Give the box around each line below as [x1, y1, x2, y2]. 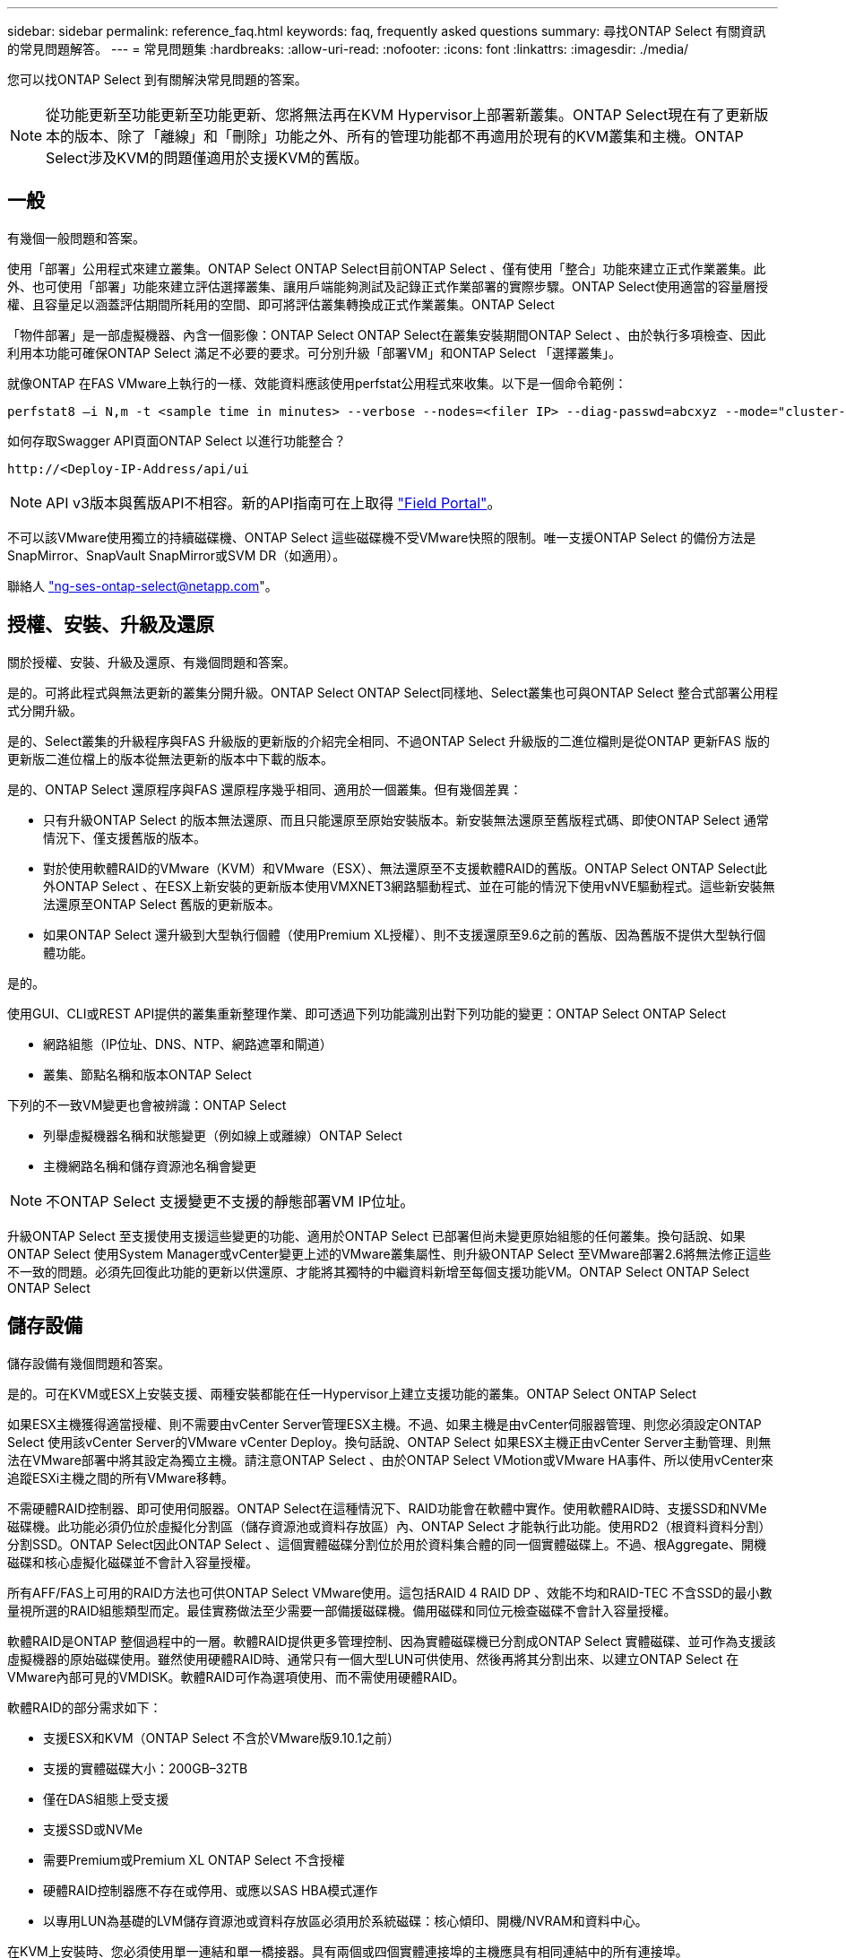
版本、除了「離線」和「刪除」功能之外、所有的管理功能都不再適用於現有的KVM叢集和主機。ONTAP [74, 127, 744, 145]
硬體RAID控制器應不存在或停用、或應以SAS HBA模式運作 [43, 1882, 378, 1898]
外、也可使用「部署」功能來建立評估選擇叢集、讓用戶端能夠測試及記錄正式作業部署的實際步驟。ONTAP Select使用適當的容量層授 [7, 278, 768, 294]
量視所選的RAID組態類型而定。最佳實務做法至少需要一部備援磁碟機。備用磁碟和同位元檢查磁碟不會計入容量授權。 [7, 1602, 677, 1618]
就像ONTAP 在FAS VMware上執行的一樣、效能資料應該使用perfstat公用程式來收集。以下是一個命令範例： [7, 375, 627, 391]
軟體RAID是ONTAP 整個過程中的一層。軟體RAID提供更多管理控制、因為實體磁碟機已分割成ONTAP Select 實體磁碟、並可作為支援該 [7, 1633, 776, 1649]
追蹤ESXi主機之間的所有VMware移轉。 [7, 1469, 235, 1486]
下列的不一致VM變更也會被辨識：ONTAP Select [7, 1096, 287, 1113]
